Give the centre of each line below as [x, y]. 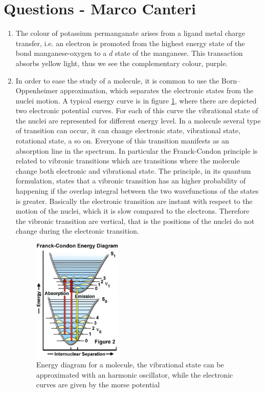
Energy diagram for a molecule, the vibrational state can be [130, 364]
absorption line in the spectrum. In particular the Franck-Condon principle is [137, 150]
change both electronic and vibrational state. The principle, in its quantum [133, 170]
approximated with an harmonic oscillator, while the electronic [135, 374]
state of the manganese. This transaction [179, 53]
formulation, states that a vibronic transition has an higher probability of [131, 181]
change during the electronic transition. [77, 231]
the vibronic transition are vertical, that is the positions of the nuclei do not [135, 221]
